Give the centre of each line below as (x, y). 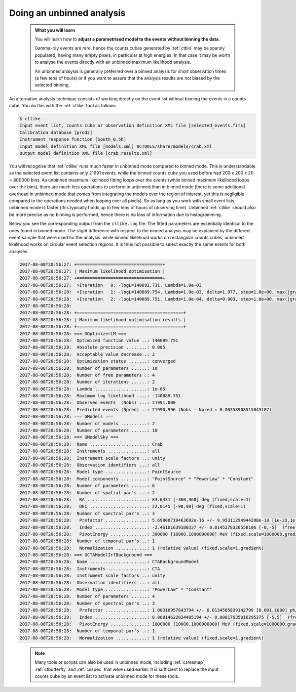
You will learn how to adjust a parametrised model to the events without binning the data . (127, 39)
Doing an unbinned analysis (67, 13)
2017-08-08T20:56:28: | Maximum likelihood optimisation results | (103, 320)
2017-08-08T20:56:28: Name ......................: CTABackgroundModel (109, 562)
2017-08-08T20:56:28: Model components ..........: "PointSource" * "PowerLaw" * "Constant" (137, 479)
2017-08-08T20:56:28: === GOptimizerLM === (73, 333)
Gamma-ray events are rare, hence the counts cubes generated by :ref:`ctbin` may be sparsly (130, 48)
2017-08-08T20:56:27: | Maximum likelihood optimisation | (92, 271)
